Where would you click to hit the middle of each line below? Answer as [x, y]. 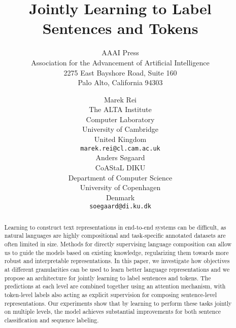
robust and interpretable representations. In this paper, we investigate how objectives [117, 261]
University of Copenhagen [120, 187]
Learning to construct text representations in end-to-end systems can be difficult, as [115, 227]
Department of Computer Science [120, 177]
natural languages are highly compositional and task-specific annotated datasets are [115, 235]
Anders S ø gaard [120, 157]
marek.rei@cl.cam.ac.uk [120, 148]
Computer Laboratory [120, 119]
